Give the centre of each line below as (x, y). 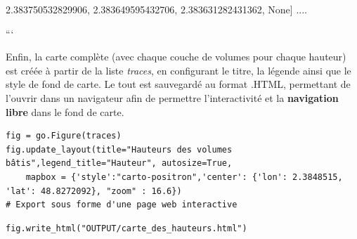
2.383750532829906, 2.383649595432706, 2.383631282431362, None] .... (156, 9)
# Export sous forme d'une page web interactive (122, 205)
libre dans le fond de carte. (65, 111)
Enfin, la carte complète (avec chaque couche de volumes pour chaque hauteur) (176, 57)
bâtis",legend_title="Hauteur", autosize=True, (119, 163)
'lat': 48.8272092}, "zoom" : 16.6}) (94, 191)
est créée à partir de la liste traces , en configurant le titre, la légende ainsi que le (178, 70)
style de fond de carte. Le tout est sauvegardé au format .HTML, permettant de (178, 84)
